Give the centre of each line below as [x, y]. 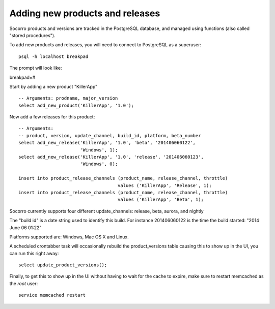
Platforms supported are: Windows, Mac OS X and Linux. [69, 237]
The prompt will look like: [36, 68]
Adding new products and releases [85, 13]
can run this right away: [34, 253]
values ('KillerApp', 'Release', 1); [164, 185]
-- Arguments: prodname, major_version [68, 98]
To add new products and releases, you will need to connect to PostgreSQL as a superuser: [105, 45]
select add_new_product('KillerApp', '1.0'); [76, 105]
